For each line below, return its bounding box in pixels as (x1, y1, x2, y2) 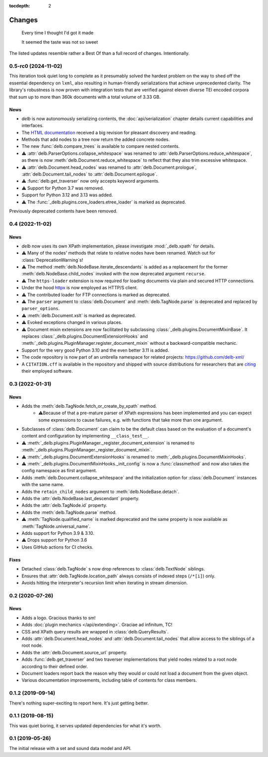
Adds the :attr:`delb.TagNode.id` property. (21, 503, 108, 508)
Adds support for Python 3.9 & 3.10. (21, 530, 94, 536)
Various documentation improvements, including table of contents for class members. (21, 677, 197, 683)
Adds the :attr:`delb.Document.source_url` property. (21, 649, 128, 655)
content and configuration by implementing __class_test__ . (21, 433, 149, 439)
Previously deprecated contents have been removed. (9, 208, 118, 214)
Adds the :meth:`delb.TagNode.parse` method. (21, 509, 117, 515)
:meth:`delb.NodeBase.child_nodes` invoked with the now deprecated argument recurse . (21, 271, 206, 277)
